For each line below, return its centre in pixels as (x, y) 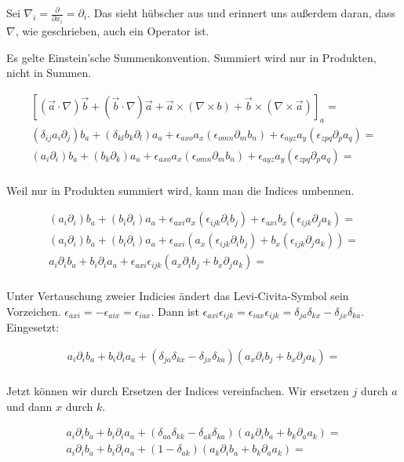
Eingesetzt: (33, 327)
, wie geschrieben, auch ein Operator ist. (112, 30)
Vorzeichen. (34, 311)
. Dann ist (175, 311)
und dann (29, 406)
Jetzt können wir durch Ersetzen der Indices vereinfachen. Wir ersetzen (178, 391)
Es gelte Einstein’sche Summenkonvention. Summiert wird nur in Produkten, (191, 57)
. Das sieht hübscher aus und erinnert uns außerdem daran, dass (242, 13)
